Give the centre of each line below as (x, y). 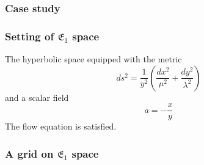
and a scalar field (37, 97)
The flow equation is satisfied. (61, 126)
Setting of (30, 36)
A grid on (29, 153)
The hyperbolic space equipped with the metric (93, 59)
